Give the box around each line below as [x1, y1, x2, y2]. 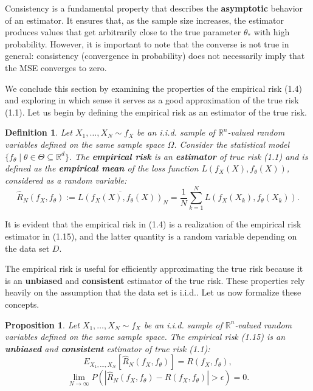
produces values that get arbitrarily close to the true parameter [5, 26, 241, 38]
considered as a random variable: [5, 173, 127, 186]
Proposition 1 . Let [5, 318, 80, 331]
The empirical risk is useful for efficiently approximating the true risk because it [5, 262, 303, 275]
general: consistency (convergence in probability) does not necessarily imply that [5, 49, 305, 62]
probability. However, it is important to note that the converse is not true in [5, 37, 289, 50]
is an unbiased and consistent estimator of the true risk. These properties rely [5, 274, 305, 286]
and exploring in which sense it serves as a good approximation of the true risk [5, 94, 299, 106]
